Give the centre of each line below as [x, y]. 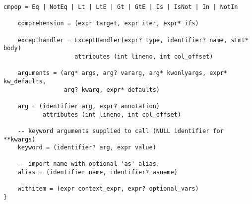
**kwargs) [20, 139]
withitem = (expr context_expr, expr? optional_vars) [108, 189]
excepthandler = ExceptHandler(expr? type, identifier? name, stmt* [133, 40]
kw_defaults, [25, 81]
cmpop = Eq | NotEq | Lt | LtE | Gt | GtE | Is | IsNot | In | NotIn [121, 7]
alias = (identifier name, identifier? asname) [97, 172]
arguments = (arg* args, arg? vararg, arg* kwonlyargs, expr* [123, 73]
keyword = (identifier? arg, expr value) [87, 148]
